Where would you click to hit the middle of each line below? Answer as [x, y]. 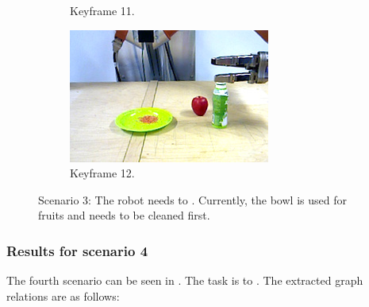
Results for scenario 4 [77, 250]
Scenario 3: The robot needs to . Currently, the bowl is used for [192, 199]
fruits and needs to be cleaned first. [124, 215]
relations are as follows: [63, 295]
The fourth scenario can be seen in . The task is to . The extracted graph [185, 280]
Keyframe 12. [102, 173]
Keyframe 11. [102, 10]
